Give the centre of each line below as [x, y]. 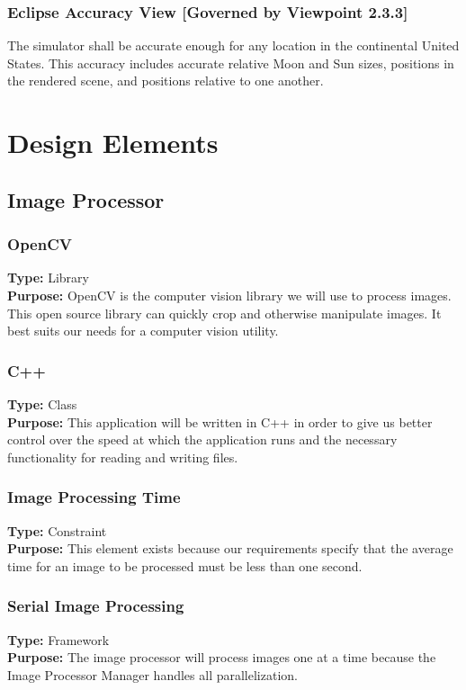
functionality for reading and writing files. [123, 457]
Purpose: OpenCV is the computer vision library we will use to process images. [229, 295]
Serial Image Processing [96, 606]
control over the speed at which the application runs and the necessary [202, 439]
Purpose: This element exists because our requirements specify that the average [230, 548]
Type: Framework [58, 639]
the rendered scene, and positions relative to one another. [166, 81]
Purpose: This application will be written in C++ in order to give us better [220, 421]
